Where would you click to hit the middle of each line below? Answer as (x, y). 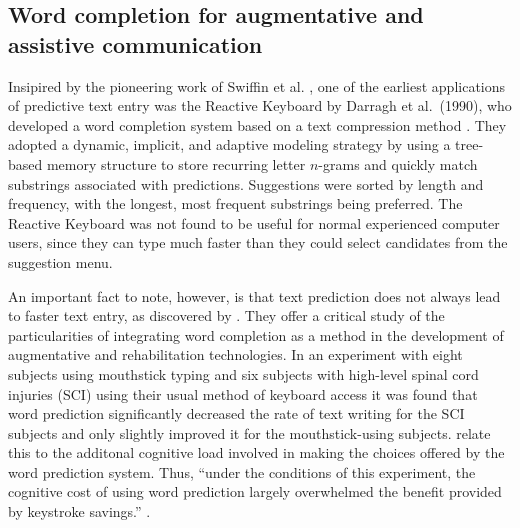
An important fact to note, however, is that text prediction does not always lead (254, 295)
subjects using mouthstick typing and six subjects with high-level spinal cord (243, 373)
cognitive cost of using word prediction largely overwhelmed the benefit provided (255, 491)
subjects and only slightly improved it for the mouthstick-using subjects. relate (249, 432)
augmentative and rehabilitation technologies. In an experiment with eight (235, 354)
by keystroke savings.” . (79, 511)
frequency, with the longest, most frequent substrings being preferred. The (235, 203)
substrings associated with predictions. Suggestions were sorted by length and (246, 183)
